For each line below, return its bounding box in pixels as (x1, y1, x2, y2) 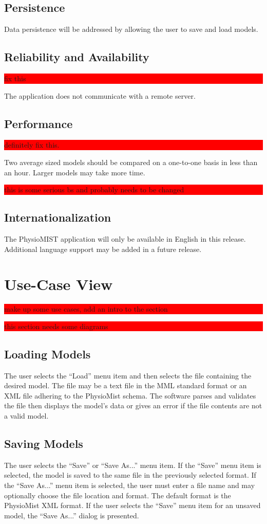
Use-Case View (4, 274, 113, 295)
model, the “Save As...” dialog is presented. (4, 510, 139, 520)
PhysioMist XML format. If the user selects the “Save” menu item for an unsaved (4, 500, 261, 511)
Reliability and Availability (4, 49, 149, 65)
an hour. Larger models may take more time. (4, 167, 145, 177)
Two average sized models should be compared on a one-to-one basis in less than (4, 156, 258, 167)
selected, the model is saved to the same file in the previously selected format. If (4, 469, 256, 480)
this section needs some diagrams (4, 320, 108, 331)
